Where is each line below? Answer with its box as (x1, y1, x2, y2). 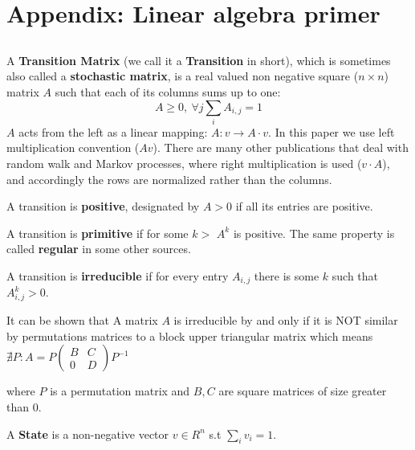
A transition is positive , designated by (6, 198, 200, 215)
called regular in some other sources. (6, 240, 191, 257)
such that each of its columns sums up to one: (55, 83, 281, 100)
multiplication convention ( (6, 139, 140, 156)
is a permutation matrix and (50, 382, 190, 399)
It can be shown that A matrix (6, 312, 158, 329)
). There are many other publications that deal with (153, 139, 409, 156)
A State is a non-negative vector (6, 425, 169, 442)
